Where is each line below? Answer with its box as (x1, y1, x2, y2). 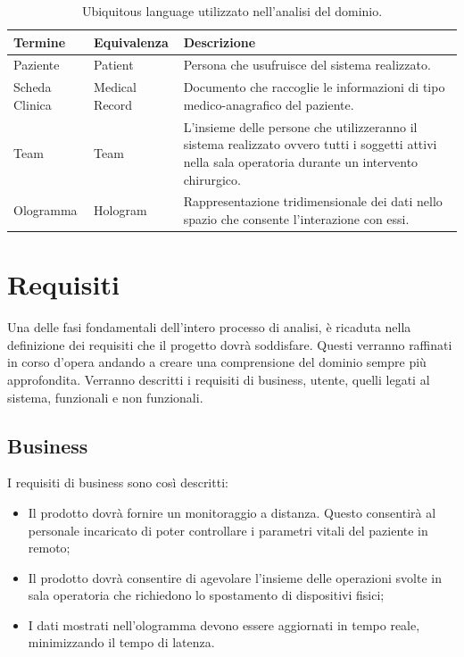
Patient (94, 55, 134, 74)
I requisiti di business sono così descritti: (7, 473, 228, 492)
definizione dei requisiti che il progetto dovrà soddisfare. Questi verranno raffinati (7, 335, 452, 353)
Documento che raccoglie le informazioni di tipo (183, 78, 445, 96)
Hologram (94, 201, 147, 220)
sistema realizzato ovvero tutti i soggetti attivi (183, 135, 437, 154)
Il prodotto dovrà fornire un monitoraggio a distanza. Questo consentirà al (28, 503, 436, 521)
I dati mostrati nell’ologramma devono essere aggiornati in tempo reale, (28, 615, 420, 634)
